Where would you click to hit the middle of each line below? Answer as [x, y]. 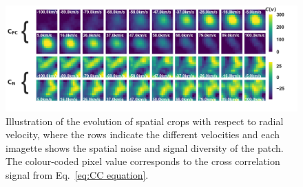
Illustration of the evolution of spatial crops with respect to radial [145, 121]
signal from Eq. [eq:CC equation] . [77, 175]
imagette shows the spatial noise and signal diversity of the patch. [145, 147]
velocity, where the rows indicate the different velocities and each [143, 134]
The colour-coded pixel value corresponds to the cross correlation [143, 161]
